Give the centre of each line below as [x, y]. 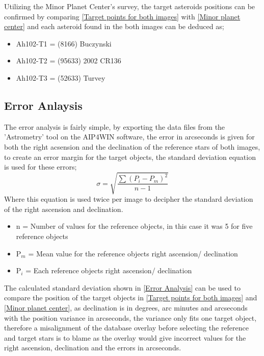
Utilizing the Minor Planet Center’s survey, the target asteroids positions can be [130, 6]
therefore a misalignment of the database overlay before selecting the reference [126, 328]
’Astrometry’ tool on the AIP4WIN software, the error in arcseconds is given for [129, 137]
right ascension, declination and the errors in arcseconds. [93, 348]
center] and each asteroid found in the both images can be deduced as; [114, 26]
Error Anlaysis [43, 105]
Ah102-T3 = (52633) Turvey [61, 77]
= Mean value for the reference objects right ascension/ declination [133, 253]
